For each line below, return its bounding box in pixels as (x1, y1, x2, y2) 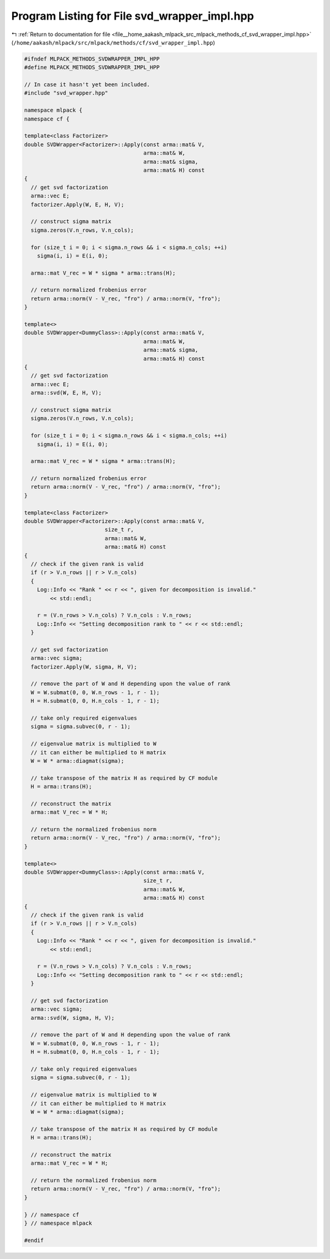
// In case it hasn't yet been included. (24, 81, 150, 88)
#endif (24, 1236, 44, 1244)
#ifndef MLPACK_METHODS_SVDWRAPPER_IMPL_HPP (24, 55, 160, 62)
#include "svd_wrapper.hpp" (24, 89, 108, 97)
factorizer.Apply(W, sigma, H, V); (31, 663, 137, 670)
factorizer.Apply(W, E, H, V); (31, 201, 125, 208)
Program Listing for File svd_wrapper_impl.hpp (11, 9, 254, 23)
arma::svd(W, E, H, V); (31, 389, 102, 396)
